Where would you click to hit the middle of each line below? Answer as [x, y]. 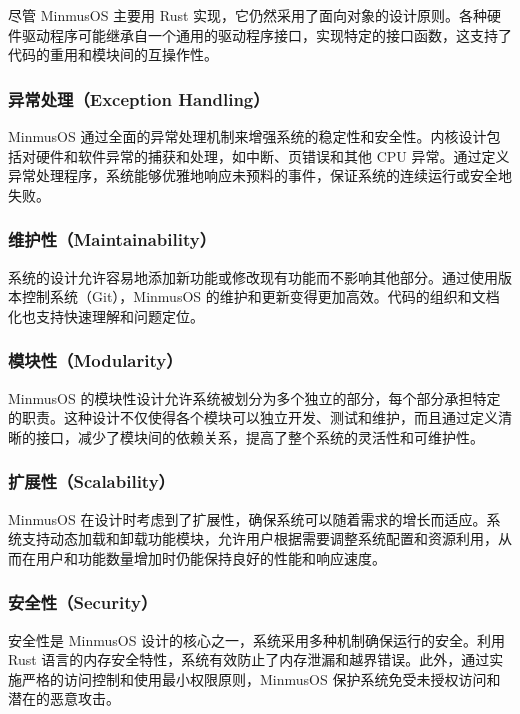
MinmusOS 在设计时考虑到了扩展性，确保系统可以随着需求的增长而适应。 [247, 518]
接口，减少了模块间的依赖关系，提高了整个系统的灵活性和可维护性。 [259, 436]
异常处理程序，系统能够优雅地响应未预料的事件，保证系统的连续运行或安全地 [260, 175]
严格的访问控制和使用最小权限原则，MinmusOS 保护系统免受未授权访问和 [261, 678]
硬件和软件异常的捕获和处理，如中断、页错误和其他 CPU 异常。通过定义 [272, 155]
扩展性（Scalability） [91, 481]
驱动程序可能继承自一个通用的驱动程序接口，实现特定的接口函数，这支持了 [266, 34]
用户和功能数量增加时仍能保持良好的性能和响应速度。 [210, 557]
